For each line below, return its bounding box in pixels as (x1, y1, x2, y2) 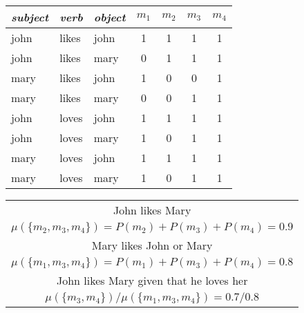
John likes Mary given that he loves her (56, 272, 248, 288)
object (93, 9, 126, 25)
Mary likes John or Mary (91, 237, 213, 253)
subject (11, 9, 49, 25)
